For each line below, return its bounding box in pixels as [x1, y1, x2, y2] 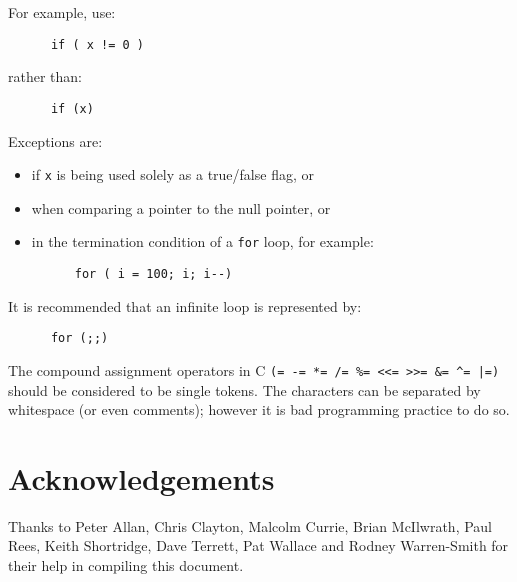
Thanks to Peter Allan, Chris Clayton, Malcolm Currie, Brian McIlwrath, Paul [8, 515, 493, 536]
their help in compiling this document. [8, 555, 244, 576]
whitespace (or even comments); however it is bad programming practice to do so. [8, 399, 510, 420]
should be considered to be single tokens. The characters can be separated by [8, 379, 481, 400]
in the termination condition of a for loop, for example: [31, 231, 374, 252]
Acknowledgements [8, 457, 275, 498]
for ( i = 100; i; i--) [74, 267, 233, 281]
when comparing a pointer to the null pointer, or [31, 197, 331, 218]
